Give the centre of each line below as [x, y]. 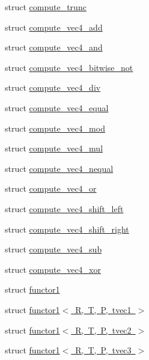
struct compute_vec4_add [54, 27]
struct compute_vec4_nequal [59, 168]
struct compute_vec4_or [51, 188]
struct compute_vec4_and [54, 47]
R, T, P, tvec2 [103, 330]
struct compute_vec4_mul [54, 148]
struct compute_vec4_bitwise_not [69, 67]
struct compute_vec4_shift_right [67, 229]
